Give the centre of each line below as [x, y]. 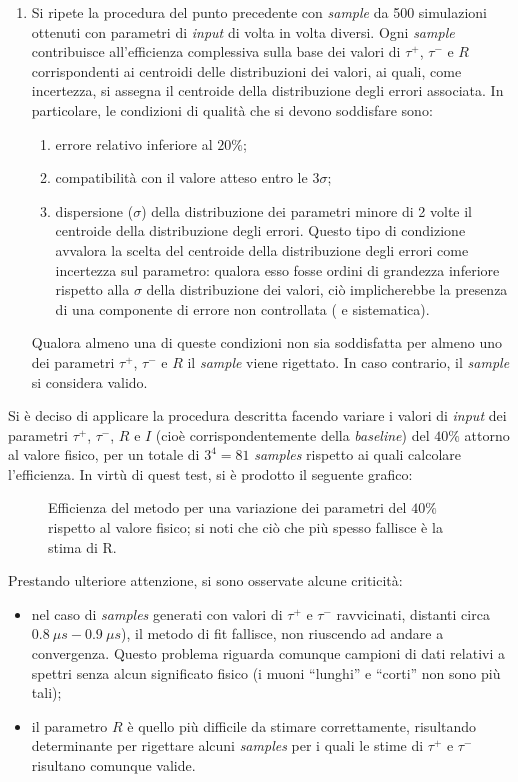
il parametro [69, 725]
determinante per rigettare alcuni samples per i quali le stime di [227, 745]
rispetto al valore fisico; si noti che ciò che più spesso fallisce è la [245, 527]
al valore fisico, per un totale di [104, 454]
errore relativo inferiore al [134, 143]
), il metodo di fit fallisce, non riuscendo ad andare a [282, 633]
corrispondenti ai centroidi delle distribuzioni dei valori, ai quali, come [246, 70]
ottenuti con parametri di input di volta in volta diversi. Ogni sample [243, 31]
